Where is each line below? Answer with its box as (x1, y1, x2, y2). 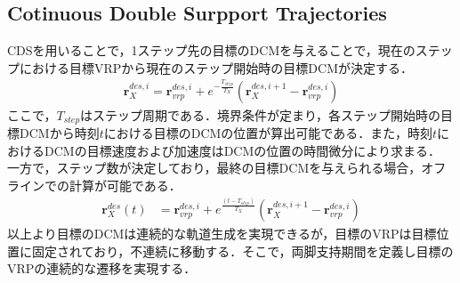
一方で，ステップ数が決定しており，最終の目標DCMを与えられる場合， (7, 158, 422, 177)
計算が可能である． (69, 175, 182, 194)
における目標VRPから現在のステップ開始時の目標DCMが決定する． (19, 58, 413, 77)
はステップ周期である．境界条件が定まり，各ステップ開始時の (80, 105, 440, 124)
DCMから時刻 (19, 124, 100, 142)
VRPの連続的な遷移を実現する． (7, 259, 197, 278)
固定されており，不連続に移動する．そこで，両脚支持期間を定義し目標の (31, 241, 454, 260)
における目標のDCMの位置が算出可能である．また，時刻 (103, 124, 432, 142)
